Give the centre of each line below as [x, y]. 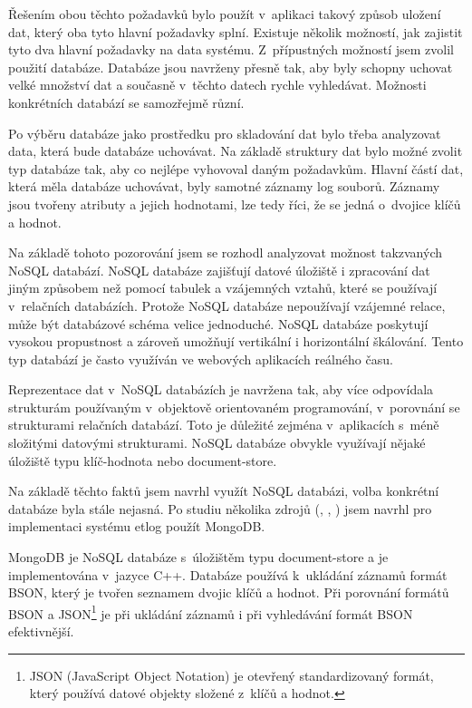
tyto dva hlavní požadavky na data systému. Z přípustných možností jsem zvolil [231, 49]
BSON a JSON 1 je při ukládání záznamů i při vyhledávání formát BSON [211, 612]
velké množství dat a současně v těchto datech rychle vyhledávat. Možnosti [217, 85]
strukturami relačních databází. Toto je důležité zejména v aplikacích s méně [224, 425]
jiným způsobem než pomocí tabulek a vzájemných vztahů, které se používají [223, 288]
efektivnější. [41, 631]
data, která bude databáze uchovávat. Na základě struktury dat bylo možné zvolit [236, 151]
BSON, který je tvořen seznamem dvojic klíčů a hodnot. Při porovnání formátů [229, 592]
